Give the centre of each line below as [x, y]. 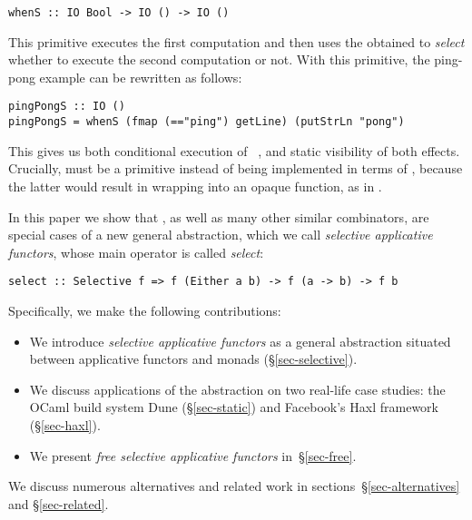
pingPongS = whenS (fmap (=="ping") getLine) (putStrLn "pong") [206, 122]
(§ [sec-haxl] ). [65, 424]
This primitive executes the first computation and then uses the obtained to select [236, 41]
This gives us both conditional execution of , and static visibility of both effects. [234, 150]
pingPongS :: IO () [67, 107]
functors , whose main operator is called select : [136, 252]
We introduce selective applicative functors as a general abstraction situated [240, 341]
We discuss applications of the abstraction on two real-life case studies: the [237, 389]
